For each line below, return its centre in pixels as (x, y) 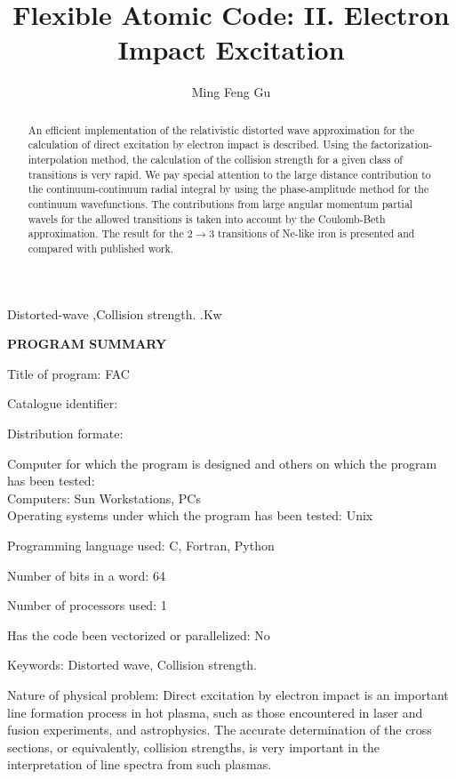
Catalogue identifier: (63, 403)
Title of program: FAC (68, 373)
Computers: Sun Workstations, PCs (104, 498)
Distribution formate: (65, 433)
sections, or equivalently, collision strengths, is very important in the (194, 747)
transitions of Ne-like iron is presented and (316, 233)
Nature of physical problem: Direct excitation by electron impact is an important (228, 694)
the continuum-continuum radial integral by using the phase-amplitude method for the (228, 189)
